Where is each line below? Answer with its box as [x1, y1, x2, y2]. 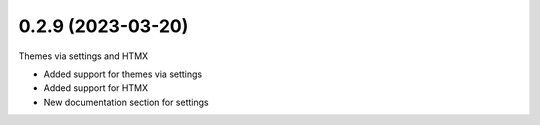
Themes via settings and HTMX [18, 50, 149, 62]
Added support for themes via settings [43, 68, 203, 80]
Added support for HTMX [43, 82, 149, 94]
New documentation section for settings [43, 96, 209, 108]
